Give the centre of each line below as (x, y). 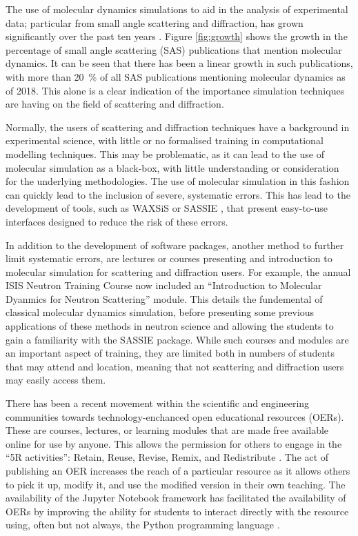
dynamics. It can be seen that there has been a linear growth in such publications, (179, 63)
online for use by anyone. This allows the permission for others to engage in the (174, 443)
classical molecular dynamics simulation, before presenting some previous (160, 312)
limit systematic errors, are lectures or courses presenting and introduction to (169, 258)
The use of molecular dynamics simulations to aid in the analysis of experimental (177, 9)
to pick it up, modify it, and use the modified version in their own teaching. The (176, 484)
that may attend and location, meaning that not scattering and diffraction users (175, 366)
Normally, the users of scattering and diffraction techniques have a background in (178, 127)
